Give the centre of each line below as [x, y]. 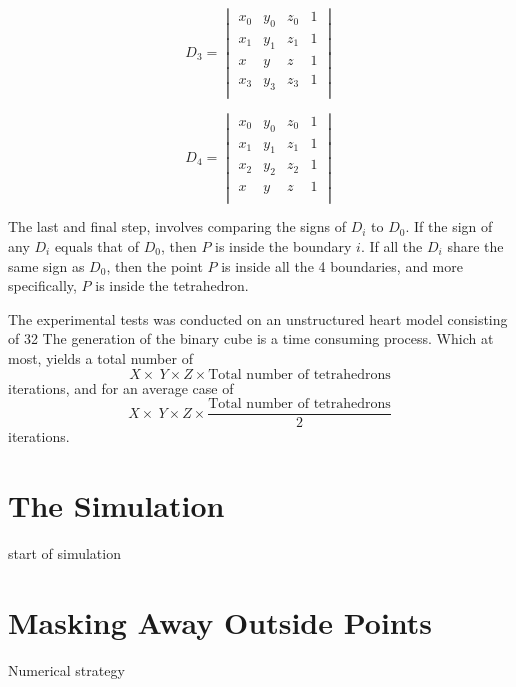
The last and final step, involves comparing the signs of [177, 226]
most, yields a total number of [100, 358]
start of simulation [64, 552]
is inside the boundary [283, 246]
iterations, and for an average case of [121, 387]
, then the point [154, 265]
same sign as [46, 265]
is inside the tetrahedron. [172, 285]
